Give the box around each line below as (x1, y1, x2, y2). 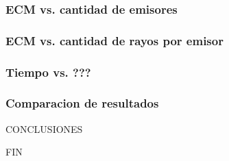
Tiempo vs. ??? (5, 63, 91, 80)
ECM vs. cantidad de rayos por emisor (5, 32, 224, 49)
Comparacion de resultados (5, 95, 159, 112)
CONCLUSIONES (5, 121, 83, 136)
